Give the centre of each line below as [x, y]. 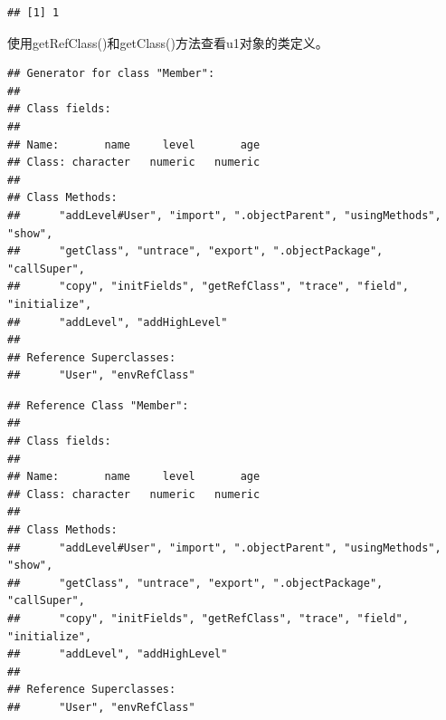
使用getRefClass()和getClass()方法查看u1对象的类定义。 [168, 42]
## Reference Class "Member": [98, 405]
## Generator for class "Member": [111, 74]
